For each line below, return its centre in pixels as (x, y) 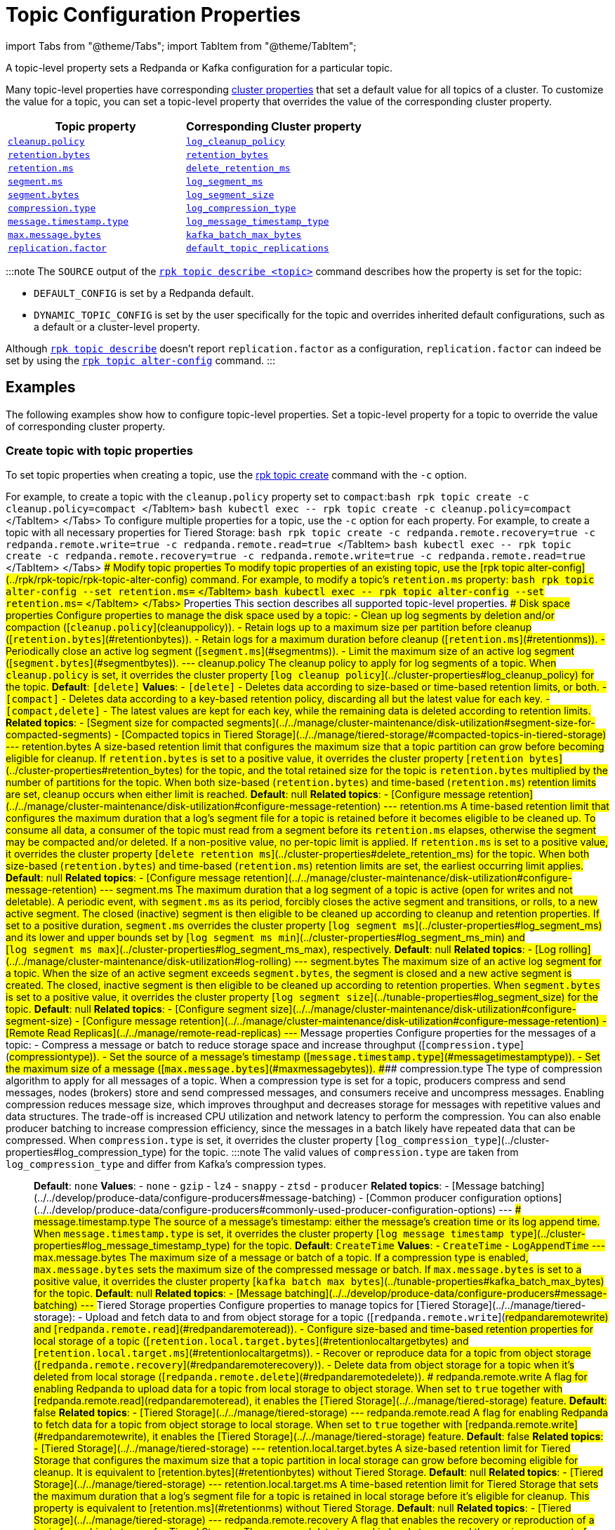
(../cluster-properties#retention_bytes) (94, 771)
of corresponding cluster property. (86, 426)
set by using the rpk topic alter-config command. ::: (141, 360)
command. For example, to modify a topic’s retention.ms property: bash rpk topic (392, 580)
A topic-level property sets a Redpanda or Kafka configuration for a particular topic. (199, 67)
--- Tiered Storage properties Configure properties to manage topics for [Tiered (265, 1305)
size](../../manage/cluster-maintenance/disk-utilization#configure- (423, 1009)
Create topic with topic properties (99, 450)
